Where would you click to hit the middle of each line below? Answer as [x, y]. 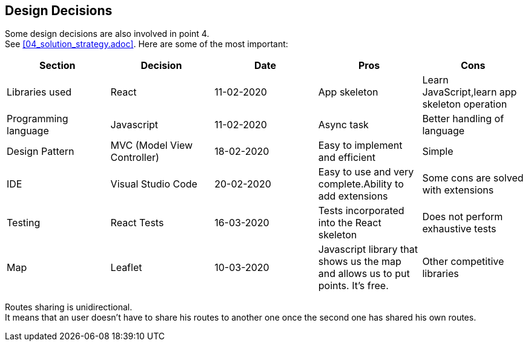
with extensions [458, 190]
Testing [24, 223]
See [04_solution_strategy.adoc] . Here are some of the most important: [147, 44]
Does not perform [463, 217]
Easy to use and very [366, 172]
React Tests [137, 223]
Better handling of [463, 119]
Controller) [135, 158]
